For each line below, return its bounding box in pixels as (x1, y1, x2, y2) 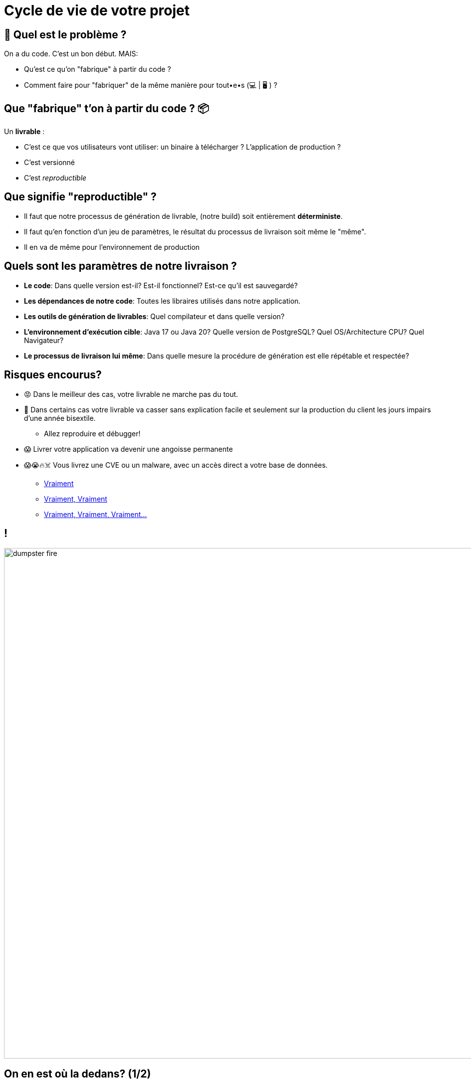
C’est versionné (24, 158, 75, 167)
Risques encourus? (4, 368, 102, 381)
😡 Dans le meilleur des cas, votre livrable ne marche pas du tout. (24, 389, 238, 398)
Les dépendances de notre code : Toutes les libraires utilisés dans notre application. (24, 296, 301, 305)
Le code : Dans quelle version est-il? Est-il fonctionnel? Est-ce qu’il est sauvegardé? (24, 281, 298, 290)
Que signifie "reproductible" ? (4, 190, 157, 203)
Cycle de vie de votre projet (4, 2, 190, 19)
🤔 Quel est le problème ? (4, 28, 127, 41)
